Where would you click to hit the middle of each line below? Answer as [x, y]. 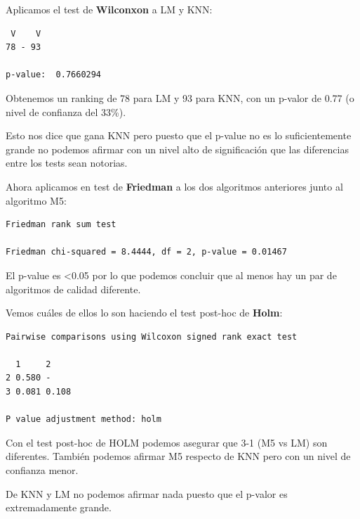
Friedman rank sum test [61, 225]
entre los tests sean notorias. [67, 163]
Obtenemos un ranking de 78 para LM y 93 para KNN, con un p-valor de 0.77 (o [180, 97]
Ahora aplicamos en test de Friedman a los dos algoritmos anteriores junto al [174, 186]
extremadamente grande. [59, 507]
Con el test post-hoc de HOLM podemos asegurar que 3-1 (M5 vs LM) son [167, 442]
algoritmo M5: [36, 200]
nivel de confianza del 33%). [66, 111]
